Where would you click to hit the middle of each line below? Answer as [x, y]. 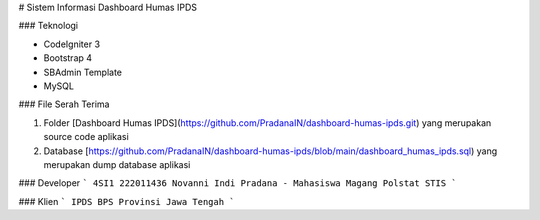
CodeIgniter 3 [71, 44]
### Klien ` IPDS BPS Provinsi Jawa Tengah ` [126, 201]
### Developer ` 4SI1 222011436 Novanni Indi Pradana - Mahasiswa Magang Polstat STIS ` [237, 183]
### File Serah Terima [64, 104]
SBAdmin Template [83, 72]
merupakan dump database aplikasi [117, 164]
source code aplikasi [86, 137]
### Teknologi [48, 26]
